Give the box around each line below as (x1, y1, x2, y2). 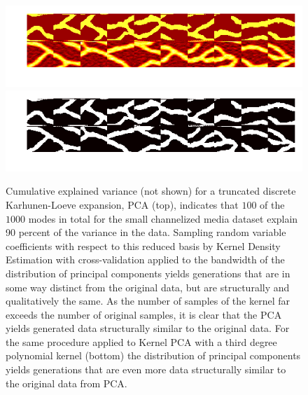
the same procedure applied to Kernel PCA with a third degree (6, 334, 277, 349)
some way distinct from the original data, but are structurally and (6, 279, 290, 294)
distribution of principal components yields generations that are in (6, 265, 290, 280)
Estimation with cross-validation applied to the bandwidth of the (6, 252, 285, 267)
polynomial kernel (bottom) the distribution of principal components (6, 348, 301, 363)
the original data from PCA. (6, 375, 127, 390)
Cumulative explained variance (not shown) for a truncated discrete (6, 183, 296, 198)
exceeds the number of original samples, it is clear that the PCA (6, 307, 282, 321)
